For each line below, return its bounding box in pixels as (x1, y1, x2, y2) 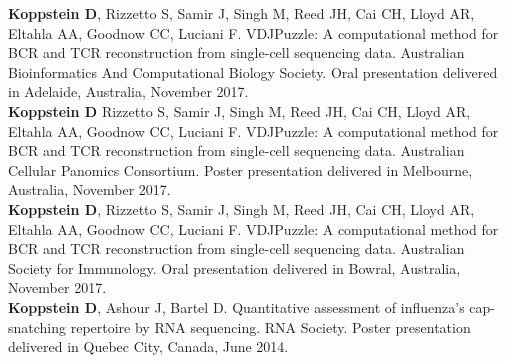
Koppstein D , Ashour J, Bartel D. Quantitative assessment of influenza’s (8, 296, 465, 317)
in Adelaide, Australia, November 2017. (8, 81, 249, 102)
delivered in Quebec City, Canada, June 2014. (8, 336, 289, 357)
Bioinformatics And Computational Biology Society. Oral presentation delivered (8, 61, 498, 82)
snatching (8, 316, 67, 337)
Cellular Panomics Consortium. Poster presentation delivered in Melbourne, (8, 159, 473, 180)
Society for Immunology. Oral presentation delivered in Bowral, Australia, (8, 257, 461, 278)
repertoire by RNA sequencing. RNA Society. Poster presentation (70, 316, 471, 337)
